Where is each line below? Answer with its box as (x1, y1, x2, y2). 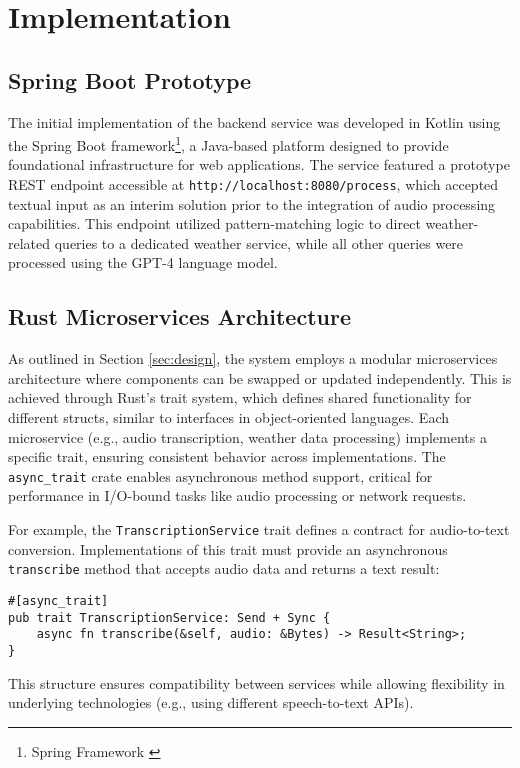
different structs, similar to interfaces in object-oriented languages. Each (8, 407, 449, 428)
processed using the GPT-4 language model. (8, 252, 278, 273)
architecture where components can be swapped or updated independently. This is (8, 367, 512, 388)
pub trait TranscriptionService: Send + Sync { (8, 610, 331, 625)
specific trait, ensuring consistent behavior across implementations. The (8, 446, 446, 467)
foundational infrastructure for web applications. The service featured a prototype (8, 154, 510, 175)
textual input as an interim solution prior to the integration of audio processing (8, 193, 496, 214)
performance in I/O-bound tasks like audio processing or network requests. (8, 485, 467, 506)
